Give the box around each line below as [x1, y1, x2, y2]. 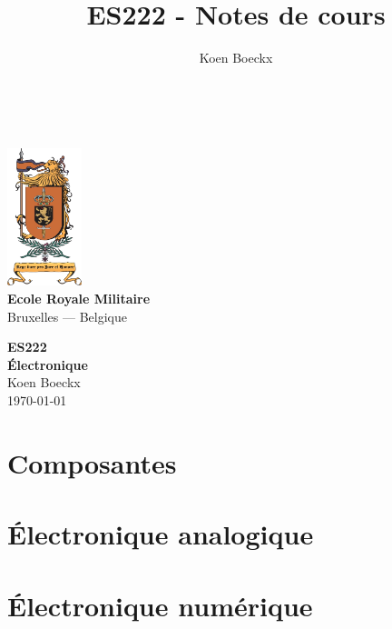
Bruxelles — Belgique [7, 306, 127, 325]
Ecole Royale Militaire [7, 289, 151, 308]
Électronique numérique [7, 586, 313, 624]
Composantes [7, 444, 177, 481]
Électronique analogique [7, 515, 314, 553]
